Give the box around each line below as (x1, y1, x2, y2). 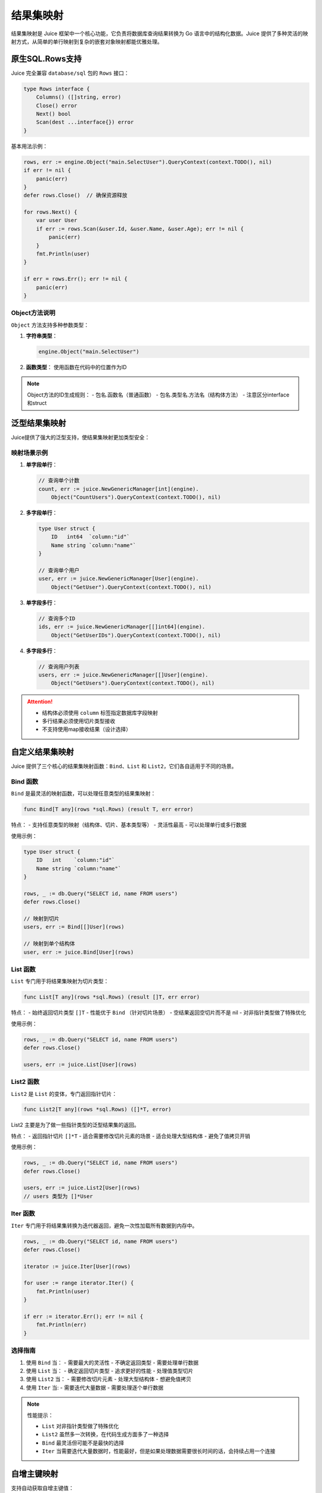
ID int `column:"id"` (36, 857, 116, 864)
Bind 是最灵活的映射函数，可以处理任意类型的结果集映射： (11, 790, 156, 797)
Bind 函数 (11, 778, 39, 786)
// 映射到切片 (23, 915, 60, 922)
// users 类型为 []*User (23, 1193, 93, 1200)
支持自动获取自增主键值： (11, 1484, 74, 1491)
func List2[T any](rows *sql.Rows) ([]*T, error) (23, 1106, 172, 1113)
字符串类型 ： (26, 332, 58, 340)
